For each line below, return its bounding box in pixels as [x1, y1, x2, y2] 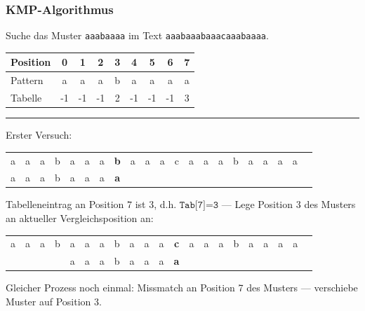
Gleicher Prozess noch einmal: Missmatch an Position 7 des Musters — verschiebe [6, 280, 358, 295]
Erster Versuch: [6, 127, 72, 142]
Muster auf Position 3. [6, 293, 102, 308]
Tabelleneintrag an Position [6, 197, 124, 212]
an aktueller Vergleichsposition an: [6, 211, 154, 226]
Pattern [11, 73, 44, 88]
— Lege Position [221, 197, 293, 212]
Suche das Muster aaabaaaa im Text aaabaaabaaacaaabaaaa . [6, 28, 269, 43]
